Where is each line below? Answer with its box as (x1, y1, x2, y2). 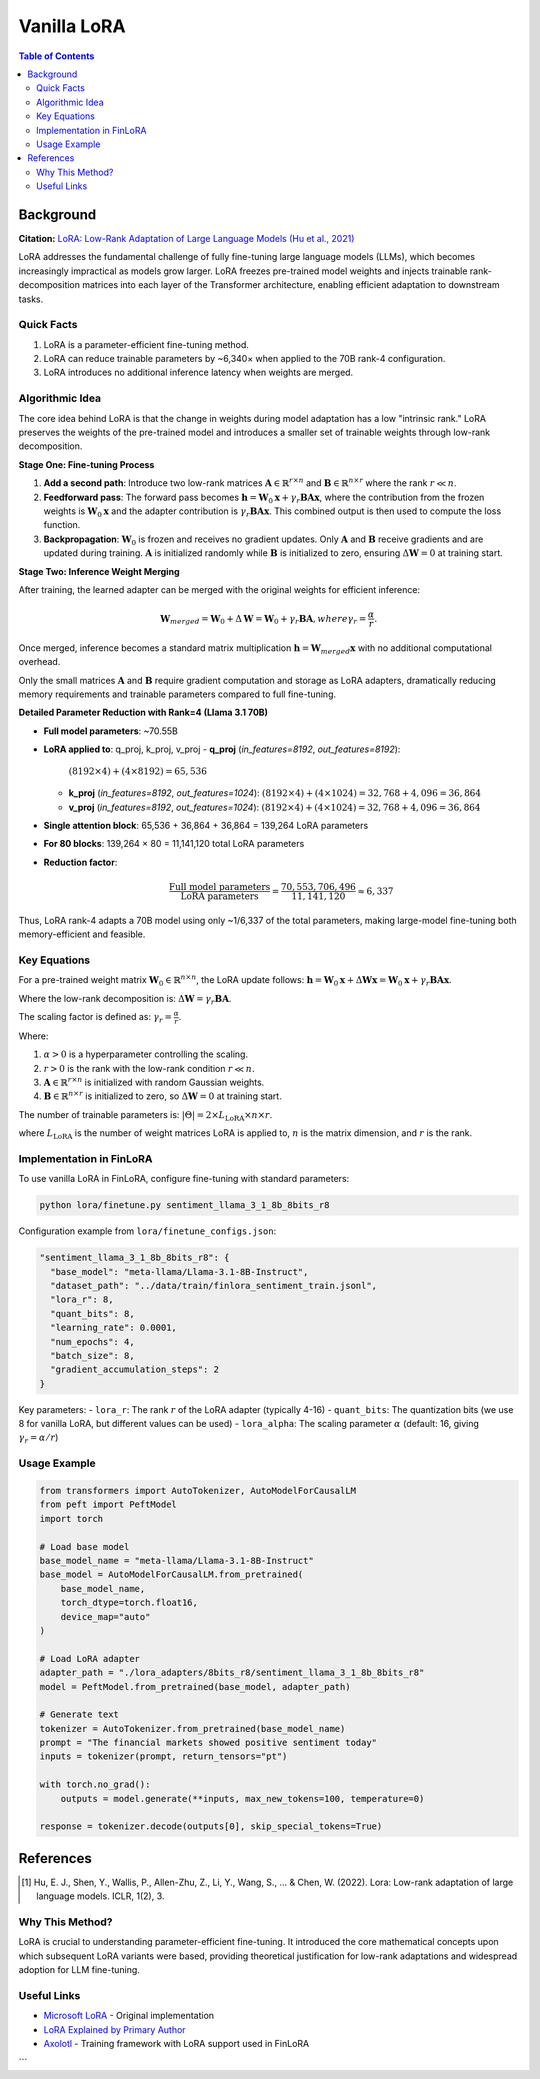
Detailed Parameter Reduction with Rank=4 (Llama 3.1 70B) (18, 706, 269, 719)
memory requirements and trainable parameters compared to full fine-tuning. (18, 688, 337, 700)
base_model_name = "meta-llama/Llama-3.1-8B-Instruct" (39, 1555, 314, 1566)
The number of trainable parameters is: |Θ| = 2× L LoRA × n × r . (18, 1108, 273, 1123)
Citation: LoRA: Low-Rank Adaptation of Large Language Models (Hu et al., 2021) (18, 232, 355, 244)
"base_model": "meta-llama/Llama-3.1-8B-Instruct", (50, 1266, 309, 1277)
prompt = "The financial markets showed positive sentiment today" (39, 1737, 378, 1749)
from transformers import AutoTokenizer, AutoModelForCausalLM (39, 1485, 357, 1497)
